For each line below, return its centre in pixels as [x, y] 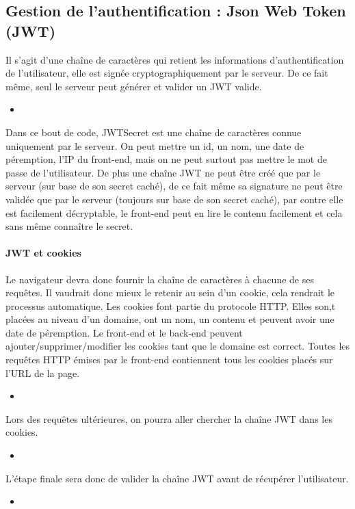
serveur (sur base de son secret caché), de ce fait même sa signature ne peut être [174, 186]
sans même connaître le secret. [69, 226]
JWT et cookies [43, 253]
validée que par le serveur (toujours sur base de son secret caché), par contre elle [174, 199]
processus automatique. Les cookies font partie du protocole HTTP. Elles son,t [171, 305]
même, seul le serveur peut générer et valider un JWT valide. [134, 86]
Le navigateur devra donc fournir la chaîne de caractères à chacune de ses [160, 279]
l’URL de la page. [43, 373]
